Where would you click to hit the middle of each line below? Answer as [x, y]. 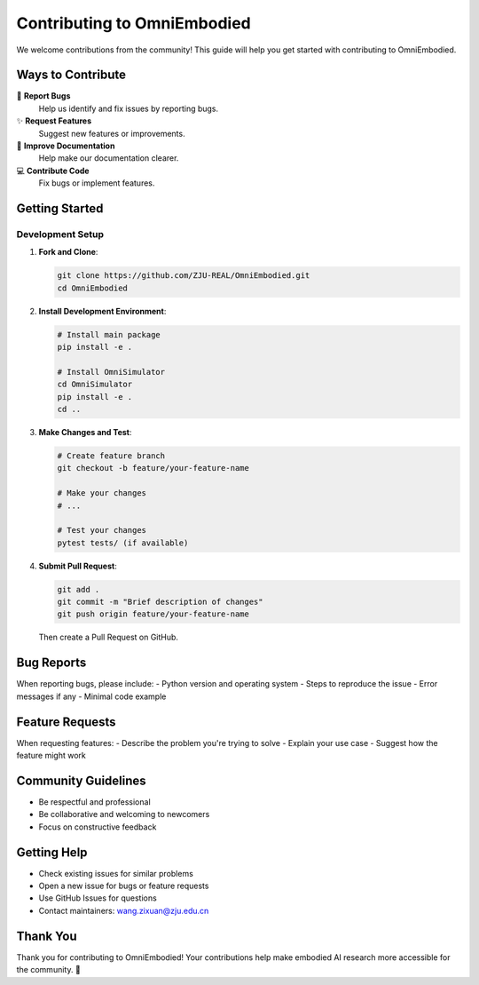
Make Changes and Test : [85, 433]
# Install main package [109, 334]
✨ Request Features [54, 121]
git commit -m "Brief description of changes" [160, 602]
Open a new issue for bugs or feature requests [124, 886]
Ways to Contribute [71, 75]
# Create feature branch [111, 456]
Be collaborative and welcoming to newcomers [124, 814]
